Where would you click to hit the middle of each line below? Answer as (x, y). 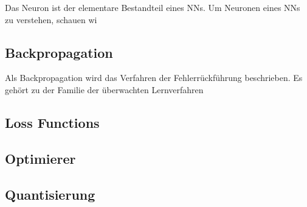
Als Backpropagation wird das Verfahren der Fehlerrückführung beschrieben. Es (154, 78)
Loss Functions (52, 122)
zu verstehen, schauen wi (51, 19)
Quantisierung (50, 194)
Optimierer (40, 158)
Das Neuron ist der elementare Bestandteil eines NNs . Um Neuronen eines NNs (153, 7)
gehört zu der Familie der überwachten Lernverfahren (104, 89)
